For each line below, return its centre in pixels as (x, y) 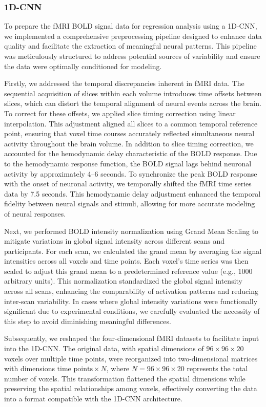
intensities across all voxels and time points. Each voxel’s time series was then (126, 261)
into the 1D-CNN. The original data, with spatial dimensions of (104, 348)
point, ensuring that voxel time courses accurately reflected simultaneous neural (129, 133)
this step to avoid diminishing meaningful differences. (88, 321)
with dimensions (29, 368)
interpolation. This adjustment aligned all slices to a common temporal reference (131, 123)
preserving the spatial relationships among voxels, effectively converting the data (131, 388)
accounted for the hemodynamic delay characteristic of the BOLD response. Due (131, 153)
